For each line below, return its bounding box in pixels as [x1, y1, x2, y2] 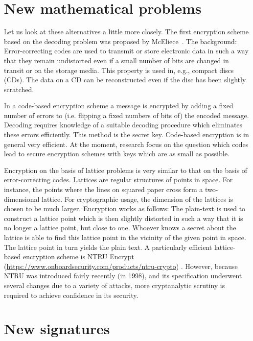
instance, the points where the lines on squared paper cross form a [4, 184, 203, 195]
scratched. [4, 84, 34, 94]
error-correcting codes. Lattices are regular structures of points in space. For [4, 174, 233, 185]
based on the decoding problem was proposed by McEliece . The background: [4, 36, 237, 46]
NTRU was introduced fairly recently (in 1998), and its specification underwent [4, 270, 242, 281]
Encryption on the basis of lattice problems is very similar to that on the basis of [4, 165, 248, 175]
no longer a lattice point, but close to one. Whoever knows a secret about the [4, 222, 236, 233]
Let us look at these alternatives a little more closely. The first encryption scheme [4, 26, 249, 37]
